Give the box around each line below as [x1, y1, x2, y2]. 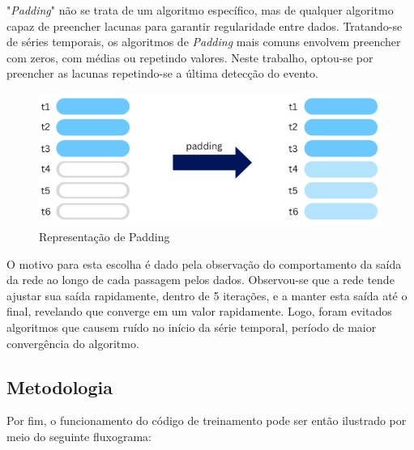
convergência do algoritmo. [6, 334, 139, 351]
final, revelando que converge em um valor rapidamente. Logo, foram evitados [6, 303, 392, 320]
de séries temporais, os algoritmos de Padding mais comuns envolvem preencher [6, 33, 401, 50]
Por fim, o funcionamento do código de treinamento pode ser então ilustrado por [6, 412, 407, 429]
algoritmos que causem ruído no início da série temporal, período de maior [6, 319, 377, 336]
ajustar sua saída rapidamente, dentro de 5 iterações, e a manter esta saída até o [6, 287, 408, 304]
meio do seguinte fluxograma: [6, 428, 152, 445]
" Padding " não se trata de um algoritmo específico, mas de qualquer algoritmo [6, 2, 394, 18]
